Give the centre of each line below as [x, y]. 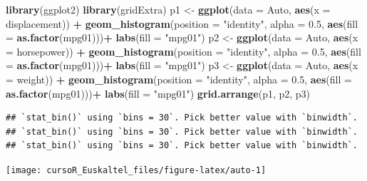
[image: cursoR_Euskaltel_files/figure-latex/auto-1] [136, 170]
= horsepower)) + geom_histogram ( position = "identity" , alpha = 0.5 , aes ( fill [183, 51]
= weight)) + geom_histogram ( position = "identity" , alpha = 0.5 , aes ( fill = [179, 79]
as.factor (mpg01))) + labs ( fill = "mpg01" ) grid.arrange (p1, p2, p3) [158, 93]
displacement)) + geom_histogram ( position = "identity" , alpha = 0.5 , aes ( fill [182, 23]
